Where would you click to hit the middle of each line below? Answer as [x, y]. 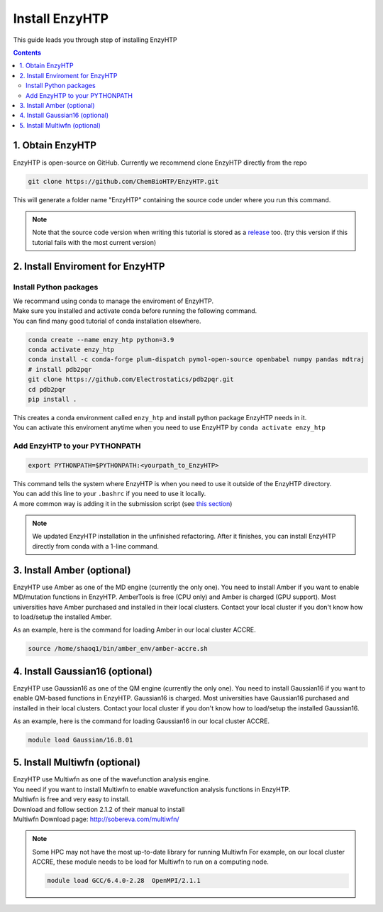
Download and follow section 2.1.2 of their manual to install [99, 809]
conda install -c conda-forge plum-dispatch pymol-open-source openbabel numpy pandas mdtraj [196, 359]
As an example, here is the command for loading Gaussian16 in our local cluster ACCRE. [141, 721]
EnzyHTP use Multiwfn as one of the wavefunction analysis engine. [112, 779]
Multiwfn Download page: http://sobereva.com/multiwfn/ [96, 819]
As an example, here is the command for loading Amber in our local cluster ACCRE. [134, 630]
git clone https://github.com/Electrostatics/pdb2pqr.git [131, 379]
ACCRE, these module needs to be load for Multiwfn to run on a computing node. [151, 862]
